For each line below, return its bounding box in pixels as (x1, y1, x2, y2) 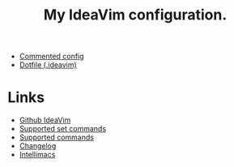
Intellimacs (19, 150, 56, 160)
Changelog (19, 141, 57, 151)
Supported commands (19, 132, 95, 143)
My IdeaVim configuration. (43, 6, 228, 24)
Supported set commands (19, 124, 107, 134)
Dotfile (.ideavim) (19, 60, 78, 70)
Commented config (19, 51, 84, 62)
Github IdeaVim (19, 115, 71, 125)
